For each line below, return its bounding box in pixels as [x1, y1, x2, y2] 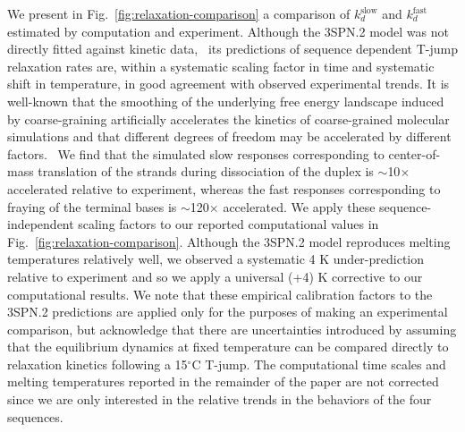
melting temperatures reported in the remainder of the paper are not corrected [7, 372, 439, 391]
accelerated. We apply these [223, 197, 376, 216]
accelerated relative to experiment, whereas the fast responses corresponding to [7, 179, 441, 198]
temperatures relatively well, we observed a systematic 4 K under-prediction [7, 250, 425, 268]
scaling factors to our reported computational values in [78, 215, 379, 233]
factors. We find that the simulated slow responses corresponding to [7, 144, 385, 163]
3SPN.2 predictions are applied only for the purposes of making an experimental [7, 302, 448, 321]
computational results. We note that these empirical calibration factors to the [7, 284, 433, 303]
